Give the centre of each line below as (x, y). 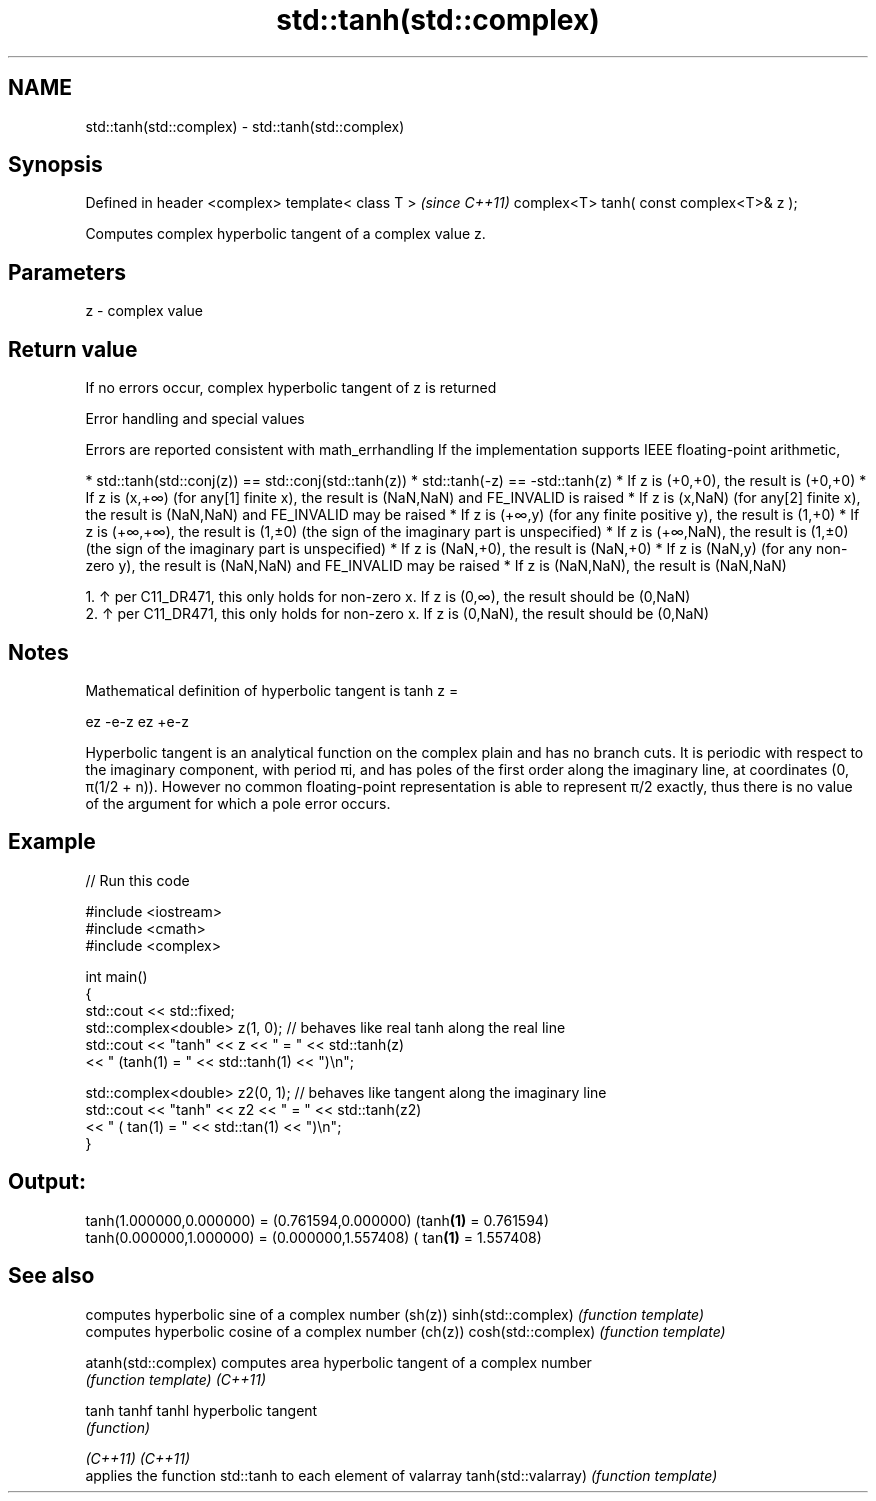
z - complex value (144, 311)
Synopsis (55, 165)
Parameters (67, 272)
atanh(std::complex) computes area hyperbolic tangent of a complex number (338, 1362)
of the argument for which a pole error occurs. (238, 803)
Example (52, 842)
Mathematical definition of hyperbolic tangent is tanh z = (272, 690)
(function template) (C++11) (176, 1379)
